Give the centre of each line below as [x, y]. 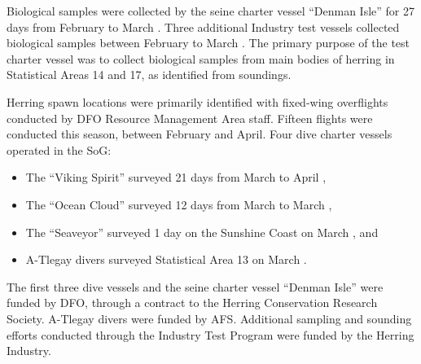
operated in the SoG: [59, 149]
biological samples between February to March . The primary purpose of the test [208, 43]
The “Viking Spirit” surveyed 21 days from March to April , [176, 177]
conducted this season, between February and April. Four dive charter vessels [200, 134]
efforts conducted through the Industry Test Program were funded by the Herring [210, 334]
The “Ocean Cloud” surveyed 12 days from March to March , [179, 204]
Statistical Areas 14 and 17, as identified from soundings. [149, 75]
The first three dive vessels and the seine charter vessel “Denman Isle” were [195, 286]
